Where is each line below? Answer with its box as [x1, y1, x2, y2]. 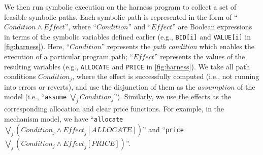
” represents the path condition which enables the [101, 41, 254, 52]
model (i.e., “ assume [4, 91, 67, 102]
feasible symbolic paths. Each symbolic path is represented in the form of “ [4, 11, 238, 22]
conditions [4, 71, 36, 82]
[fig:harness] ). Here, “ [4, 41, 70, 52]
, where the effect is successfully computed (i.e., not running [72, 71, 259, 82]
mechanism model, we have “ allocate [4, 113, 123, 124]
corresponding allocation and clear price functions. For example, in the [4, 103, 224, 114]
